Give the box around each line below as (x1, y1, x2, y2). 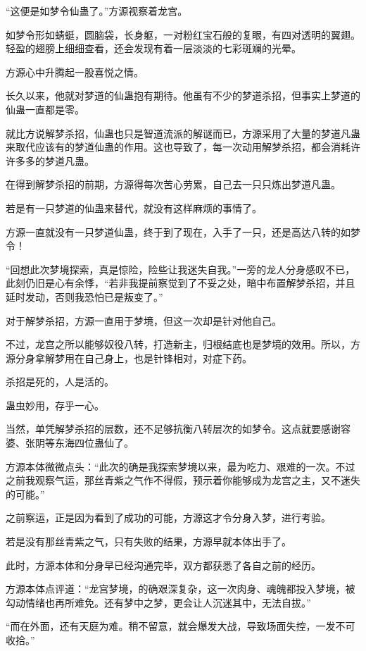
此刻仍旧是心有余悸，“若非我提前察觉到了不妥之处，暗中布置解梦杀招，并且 (6, 275, 355, 290)
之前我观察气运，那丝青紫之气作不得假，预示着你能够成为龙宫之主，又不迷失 (6, 473, 360, 488)
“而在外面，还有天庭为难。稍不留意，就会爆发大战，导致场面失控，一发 (6, 619, 336, 633)
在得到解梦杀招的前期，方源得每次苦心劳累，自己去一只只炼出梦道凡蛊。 (6, 177, 341, 192)
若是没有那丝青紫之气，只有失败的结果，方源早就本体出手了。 (6, 534, 291, 549)
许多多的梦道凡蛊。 (6, 153, 94, 168)
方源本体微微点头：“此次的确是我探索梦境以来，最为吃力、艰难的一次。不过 (6, 459, 355, 473)
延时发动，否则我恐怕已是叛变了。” (6, 289, 163, 304)
